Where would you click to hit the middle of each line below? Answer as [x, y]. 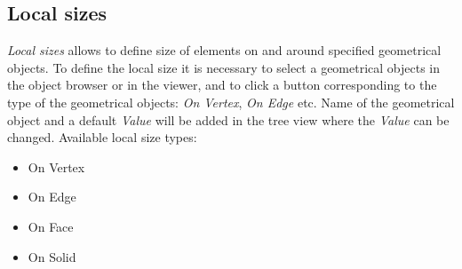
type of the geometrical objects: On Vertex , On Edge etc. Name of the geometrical [231, 102]
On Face [51, 226]
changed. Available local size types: [102, 137]
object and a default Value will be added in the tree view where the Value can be [228, 119]
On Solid [52, 256]
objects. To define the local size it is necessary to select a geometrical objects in [224, 67]
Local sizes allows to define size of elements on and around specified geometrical [224, 50]
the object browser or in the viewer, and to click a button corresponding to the [222, 85]
